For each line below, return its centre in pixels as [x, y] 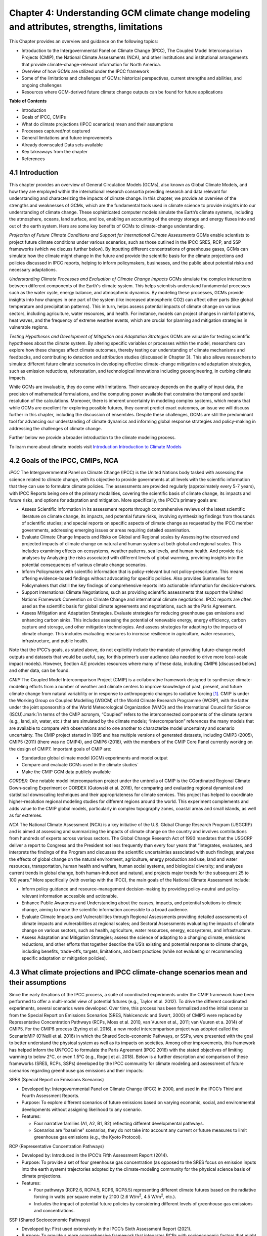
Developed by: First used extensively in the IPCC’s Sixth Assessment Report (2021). [107, 1229]
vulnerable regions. [29, 327]
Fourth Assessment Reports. [50, 1096]
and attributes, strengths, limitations [86, 27]
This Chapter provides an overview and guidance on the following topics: [84, 42]
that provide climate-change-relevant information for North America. [91, 64]
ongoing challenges [42, 85]
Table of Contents [28, 101]
